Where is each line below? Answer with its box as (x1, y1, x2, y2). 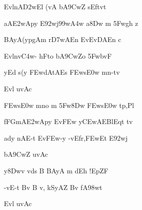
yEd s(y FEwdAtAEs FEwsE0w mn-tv (4, 67, 120, 77)
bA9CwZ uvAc (4, 149, 48, 159)
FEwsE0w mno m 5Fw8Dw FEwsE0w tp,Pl (4, 100, 134, 110)
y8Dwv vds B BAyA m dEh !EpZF (4, 165, 108, 175)
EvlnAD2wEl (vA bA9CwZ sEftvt (4, 1, 106, 11)
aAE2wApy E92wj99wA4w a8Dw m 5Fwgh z (4, 18, 138, 28)
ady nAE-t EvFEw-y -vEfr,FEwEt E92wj (4, 132, 128, 143)
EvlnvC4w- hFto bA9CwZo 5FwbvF (4, 50, 112, 61)
